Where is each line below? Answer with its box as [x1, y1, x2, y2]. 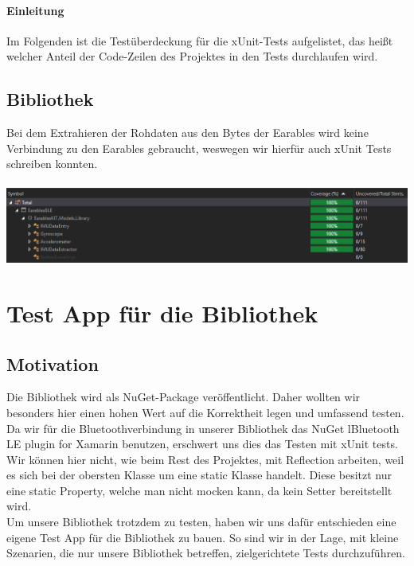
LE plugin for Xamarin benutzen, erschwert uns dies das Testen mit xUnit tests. [6, 435, 398, 452]
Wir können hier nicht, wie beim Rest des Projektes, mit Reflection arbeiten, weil [6, 451, 404, 467]
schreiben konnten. [6, 155, 98, 172]
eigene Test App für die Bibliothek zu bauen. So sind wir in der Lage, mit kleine [6, 529, 399, 545]
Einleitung [6, 2, 64, 18]
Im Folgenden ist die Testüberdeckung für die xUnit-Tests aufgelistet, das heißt [6, 32, 393, 49]
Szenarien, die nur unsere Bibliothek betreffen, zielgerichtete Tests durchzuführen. [6, 545, 405, 561]
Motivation [6, 351, 99, 376]
